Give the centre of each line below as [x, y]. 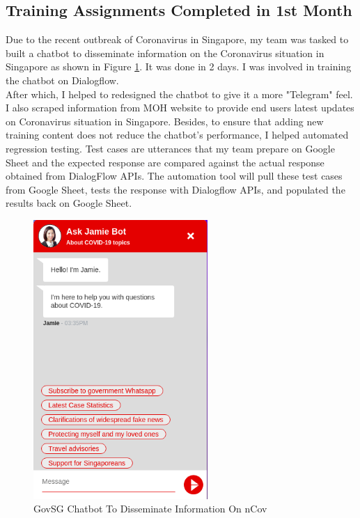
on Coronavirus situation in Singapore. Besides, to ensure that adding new [165, 121]
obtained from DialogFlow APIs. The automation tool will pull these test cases [174, 176]
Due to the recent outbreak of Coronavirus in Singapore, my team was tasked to [177, 39]
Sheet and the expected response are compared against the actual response [165, 162]
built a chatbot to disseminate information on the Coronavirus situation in [165, 53]
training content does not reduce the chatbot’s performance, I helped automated [177, 135]
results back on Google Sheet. [69, 203]
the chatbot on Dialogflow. [62, 80]
